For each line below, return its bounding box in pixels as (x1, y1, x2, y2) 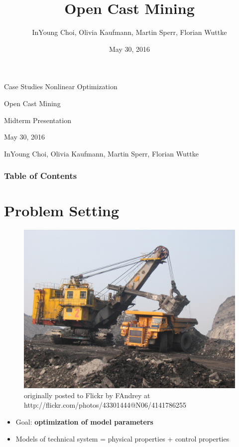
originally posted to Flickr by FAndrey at (24, 390, 150, 400)
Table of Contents (4, 169, 77, 182)
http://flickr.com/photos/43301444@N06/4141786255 (24, 400, 187, 410)
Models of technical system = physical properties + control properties (15, 433, 230, 444)
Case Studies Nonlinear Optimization (4, 81, 118, 92)
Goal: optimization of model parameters (15, 417, 153, 427)
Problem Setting (4, 200, 119, 221)
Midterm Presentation (4, 115, 71, 125)
